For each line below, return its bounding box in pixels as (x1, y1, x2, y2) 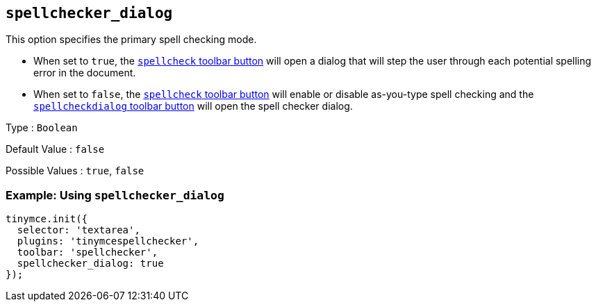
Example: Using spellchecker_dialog (6, 188, 224, 202)
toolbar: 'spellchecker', (17, 247, 158, 258)
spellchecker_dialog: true (17, 258, 164, 269)
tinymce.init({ (6, 213, 88, 225)
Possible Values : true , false (6, 165, 144, 177)
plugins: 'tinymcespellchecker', (17, 235, 199, 247)
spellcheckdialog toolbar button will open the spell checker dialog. (33, 100, 353, 113)
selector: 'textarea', (17, 224, 140, 236)
